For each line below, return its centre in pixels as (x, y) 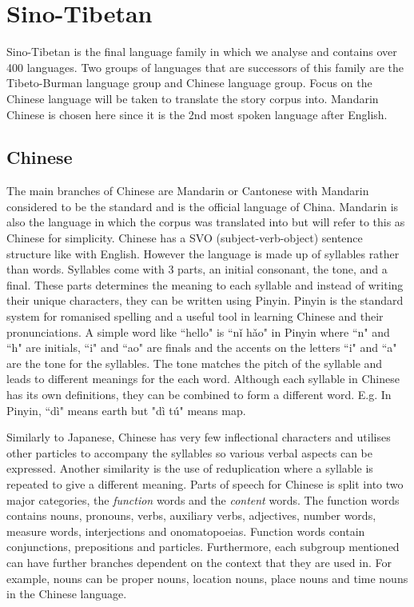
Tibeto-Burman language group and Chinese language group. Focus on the (189, 83)
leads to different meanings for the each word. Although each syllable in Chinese (203, 379)
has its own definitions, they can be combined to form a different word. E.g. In (199, 395)
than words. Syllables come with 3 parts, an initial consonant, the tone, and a (197, 269)
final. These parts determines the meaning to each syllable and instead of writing (205, 284)
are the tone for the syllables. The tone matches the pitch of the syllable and (195, 363)
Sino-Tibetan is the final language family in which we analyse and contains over (202, 52)
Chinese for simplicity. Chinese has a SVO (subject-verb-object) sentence (185, 238)
